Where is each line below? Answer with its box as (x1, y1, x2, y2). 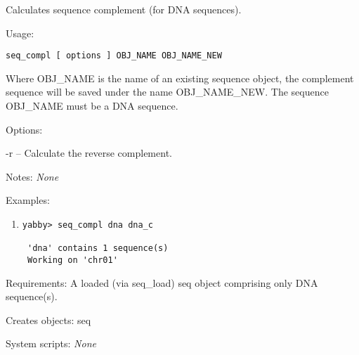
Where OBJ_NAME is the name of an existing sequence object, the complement (6, 70, 354, 85)
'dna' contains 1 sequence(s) (27, 243, 169, 254)
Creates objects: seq (6, 312, 91, 327)
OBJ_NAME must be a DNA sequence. (6, 98, 178, 113)
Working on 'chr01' (27, 254, 118, 265)
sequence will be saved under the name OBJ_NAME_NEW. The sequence (6, 84, 329, 99)
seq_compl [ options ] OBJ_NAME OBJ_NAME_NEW (6, 51, 222, 61)
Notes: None (6, 169, 59, 183)
